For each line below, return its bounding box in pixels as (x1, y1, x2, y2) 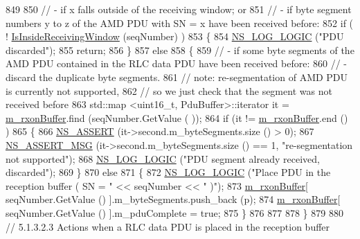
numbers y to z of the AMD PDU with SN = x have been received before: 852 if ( (6, 15, 354, 30)
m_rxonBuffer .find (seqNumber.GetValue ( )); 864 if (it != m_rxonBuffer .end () (6, 110, 348, 125)
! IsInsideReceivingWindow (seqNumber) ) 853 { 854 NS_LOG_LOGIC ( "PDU (6, 29, 344, 44)
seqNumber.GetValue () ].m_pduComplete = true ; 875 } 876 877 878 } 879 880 (6, 205, 343, 220)
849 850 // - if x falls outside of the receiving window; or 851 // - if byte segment (6, 2, 352, 16)
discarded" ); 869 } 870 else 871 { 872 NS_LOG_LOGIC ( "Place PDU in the (6, 165, 331, 179)
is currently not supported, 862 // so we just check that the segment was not (6, 83, 332, 98)
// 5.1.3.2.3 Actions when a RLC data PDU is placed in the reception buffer (6, 219, 330, 233)
